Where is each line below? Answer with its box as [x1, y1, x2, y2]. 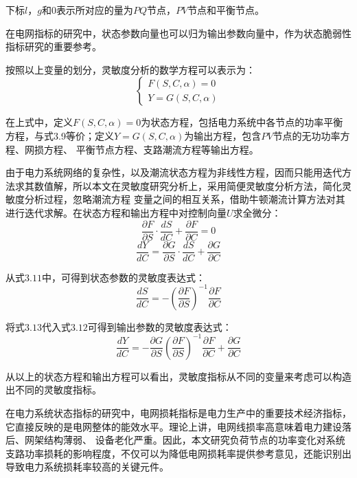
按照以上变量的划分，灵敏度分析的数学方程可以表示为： [5, 62, 255, 76]
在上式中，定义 [5, 115, 73, 129]
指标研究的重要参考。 [5, 39, 102, 54]
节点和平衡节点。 [187, 3, 265, 17]
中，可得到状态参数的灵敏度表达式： [41, 270, 205, 284]
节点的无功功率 [273, 128, 341, 142]
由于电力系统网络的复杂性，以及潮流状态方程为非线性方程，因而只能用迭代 [5, 165, 342, 180]
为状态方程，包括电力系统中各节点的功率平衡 [141, 115, 343, 129]
